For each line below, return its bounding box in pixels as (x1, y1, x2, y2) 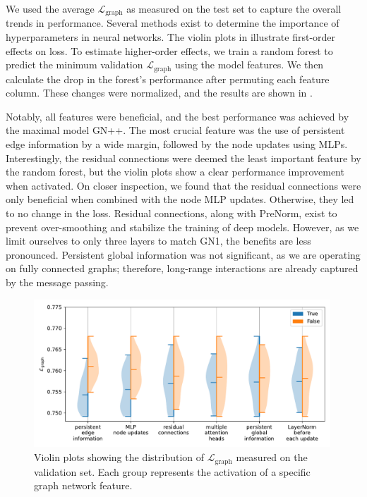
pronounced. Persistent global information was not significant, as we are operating (6, 247, 361, 262)
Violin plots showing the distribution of (34, 450, 205, 465)
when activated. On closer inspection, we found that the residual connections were (6, 178, 361, 192)
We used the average (6, 1, 95, 16)
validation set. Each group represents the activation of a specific (34, 464, 311, 479)
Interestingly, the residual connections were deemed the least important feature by (6, 150, 361, 165)
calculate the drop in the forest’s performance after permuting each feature (6, 71, 330, 86)
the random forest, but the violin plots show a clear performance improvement (6, 164, 344, 179)
